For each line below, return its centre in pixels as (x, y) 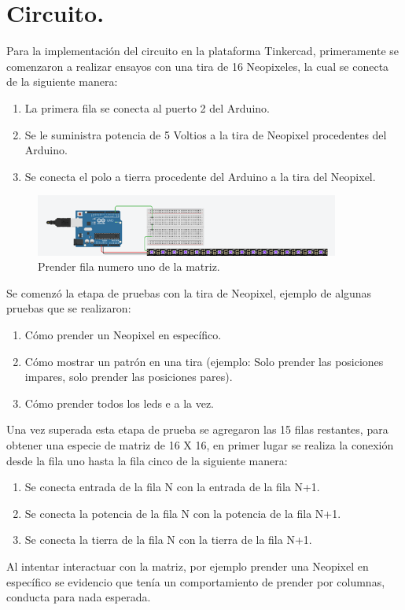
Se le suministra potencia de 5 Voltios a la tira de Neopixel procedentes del (206, 134)
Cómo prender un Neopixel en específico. (123, 335)
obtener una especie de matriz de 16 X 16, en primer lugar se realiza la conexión (200, 445)
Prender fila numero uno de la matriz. (129, 266)
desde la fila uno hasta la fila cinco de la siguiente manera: (147, 460)
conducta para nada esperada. (79, 597)
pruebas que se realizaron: (69, 308)
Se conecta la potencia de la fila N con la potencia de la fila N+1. (183, 513)
